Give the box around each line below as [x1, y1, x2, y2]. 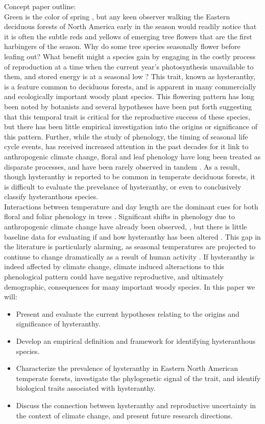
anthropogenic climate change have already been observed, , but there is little [4, 221, 247, 232]
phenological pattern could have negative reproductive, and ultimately [4, 271, 224, 282]
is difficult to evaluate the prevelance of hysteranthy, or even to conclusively [4, 181, 242, 192]
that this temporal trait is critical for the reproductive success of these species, [4, 111, 250, 122]
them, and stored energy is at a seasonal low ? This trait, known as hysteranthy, [4, 71, 255, 82]
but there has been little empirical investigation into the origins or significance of [4, 121, 257, 132]
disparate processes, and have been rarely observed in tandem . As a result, [4, 161, 240, 172]
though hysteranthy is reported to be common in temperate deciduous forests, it [4, 171, 255, 182]
